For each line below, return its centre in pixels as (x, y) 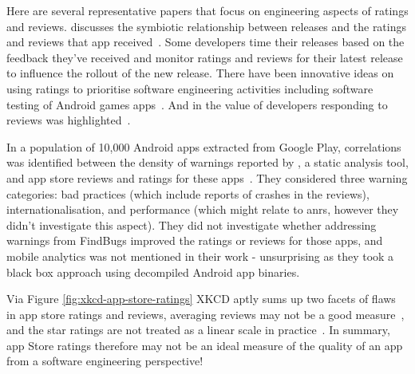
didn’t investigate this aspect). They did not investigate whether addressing (192, 224)
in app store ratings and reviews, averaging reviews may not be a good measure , (206, 314)
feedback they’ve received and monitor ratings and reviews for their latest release (205, 57)
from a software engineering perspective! (105, 361)
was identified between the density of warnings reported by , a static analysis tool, (207, 162)
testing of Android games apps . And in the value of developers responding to (197, 104)
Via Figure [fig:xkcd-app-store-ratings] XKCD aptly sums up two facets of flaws (201, 299)
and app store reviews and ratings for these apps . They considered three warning (207, 177)
